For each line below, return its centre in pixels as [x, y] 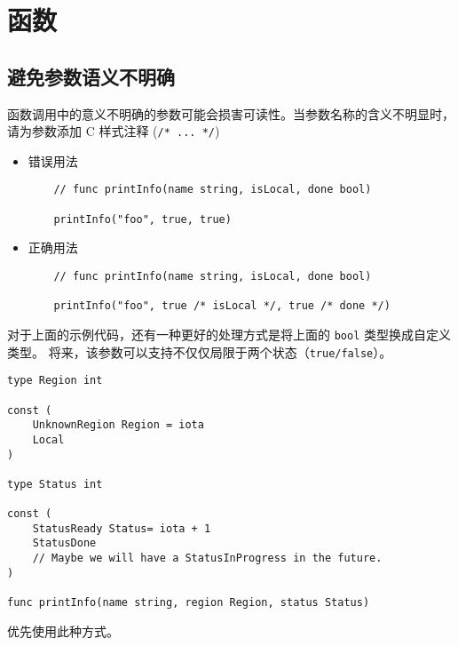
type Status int [55, 484]
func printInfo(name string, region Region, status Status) [189, 603]
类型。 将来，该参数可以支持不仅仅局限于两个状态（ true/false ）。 [200, 351]
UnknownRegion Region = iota [118, 425]
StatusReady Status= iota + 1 [122, 528]
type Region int [55, 381]
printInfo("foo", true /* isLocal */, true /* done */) [222, 306]
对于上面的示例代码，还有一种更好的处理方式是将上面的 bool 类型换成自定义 [229, 334]
